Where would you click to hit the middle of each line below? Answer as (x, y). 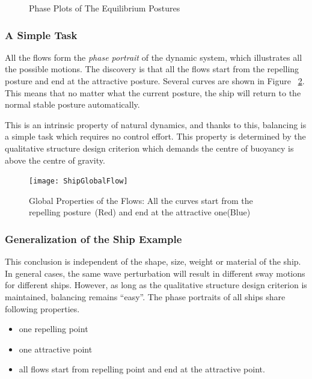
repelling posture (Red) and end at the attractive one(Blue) (140, 212)
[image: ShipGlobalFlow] (78, 181)
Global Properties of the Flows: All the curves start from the (141, 200)
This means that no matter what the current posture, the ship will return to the (153, 92)
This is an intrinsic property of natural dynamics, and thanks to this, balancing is (156, 124)
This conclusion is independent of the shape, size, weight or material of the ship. (153, 261)
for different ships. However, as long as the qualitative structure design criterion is (156, 285)
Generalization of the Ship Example (93, 239)
